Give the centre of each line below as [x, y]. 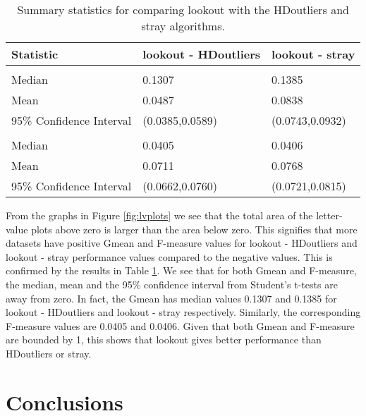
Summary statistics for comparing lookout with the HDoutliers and [183, 10]
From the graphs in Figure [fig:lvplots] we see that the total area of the [159, 215]
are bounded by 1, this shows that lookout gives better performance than [164, 339]
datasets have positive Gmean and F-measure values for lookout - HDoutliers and [182, 243]
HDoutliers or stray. [49, 353]
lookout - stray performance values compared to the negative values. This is [169, 256]
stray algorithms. [183, 26]
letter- [329, 215]
